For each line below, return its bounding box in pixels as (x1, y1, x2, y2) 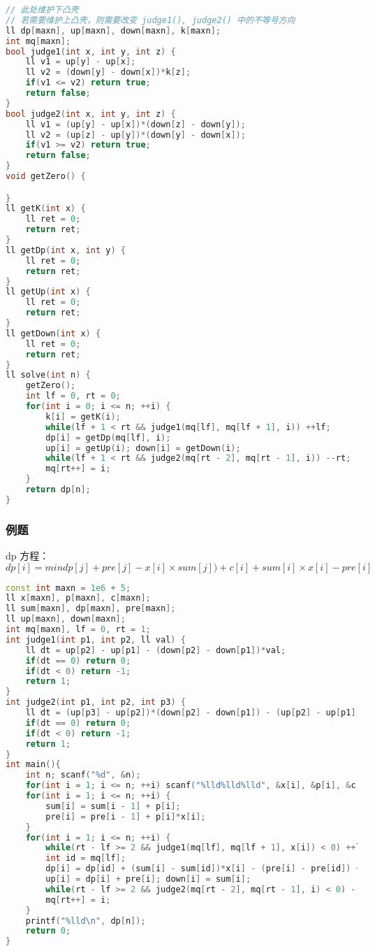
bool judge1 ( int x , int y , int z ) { (6, 46, 176, 57)
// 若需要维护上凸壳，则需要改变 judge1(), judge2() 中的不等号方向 (6, 15, 295, 25)
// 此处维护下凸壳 (6, 5, 79, 15)
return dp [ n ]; (25, 485, 91, 495)
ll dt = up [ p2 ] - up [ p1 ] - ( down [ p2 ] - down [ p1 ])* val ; (25, 645, 286, 655)
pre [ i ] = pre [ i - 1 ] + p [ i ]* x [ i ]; (45, 811, 206, 822)
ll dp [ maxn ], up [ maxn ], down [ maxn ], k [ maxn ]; (6, 25, 221, 36)
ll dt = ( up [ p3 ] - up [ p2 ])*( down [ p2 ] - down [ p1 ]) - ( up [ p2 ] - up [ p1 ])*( (25, 708, 372, 718)
